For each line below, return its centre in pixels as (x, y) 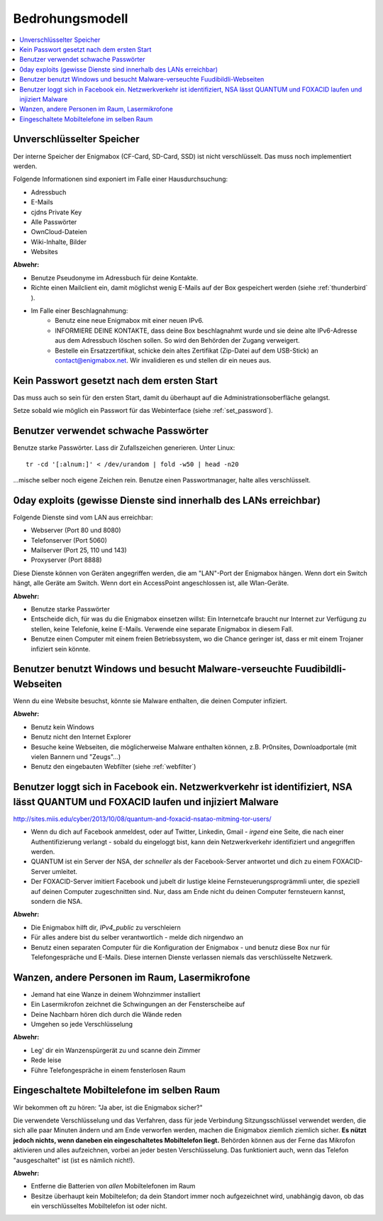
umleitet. (65, 871)
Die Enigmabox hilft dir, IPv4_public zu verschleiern (106, 927)
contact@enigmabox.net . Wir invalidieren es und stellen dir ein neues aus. (163, 360)
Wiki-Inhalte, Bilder (59, 242)
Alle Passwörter (54, 222)
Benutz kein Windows (63, 726)
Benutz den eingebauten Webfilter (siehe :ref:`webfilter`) (113, 767)
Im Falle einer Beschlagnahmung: (79, 311)
